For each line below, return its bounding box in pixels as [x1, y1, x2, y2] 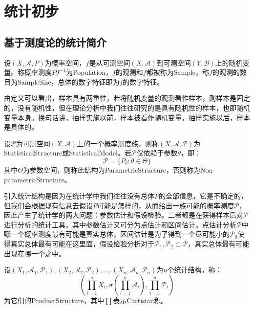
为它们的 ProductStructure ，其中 [4, 295, 105, 305]
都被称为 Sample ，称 [146, 67, 210, 77]
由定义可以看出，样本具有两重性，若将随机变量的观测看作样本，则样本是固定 [4, 93, 250, 103]
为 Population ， [66, 67, 112, 77]
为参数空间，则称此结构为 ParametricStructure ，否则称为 [22, 164, 200, 175]
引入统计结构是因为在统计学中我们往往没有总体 [4, 191, 154, 201]
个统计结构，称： [167, 265, 222, 275]
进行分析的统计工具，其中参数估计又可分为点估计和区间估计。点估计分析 [4, 219, 236, 229]
